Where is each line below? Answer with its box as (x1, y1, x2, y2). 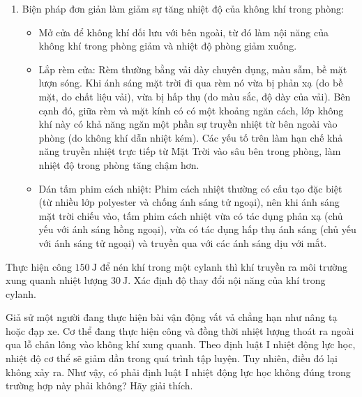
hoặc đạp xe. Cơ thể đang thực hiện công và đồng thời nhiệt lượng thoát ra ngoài (6, 323, 354, 338)
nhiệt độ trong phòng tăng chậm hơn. (38, 157, 199, 172)
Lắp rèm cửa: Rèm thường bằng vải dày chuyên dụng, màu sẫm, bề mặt (38, 61, 347, 76)
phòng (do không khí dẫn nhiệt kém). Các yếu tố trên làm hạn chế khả (38, 130, 343, 144)
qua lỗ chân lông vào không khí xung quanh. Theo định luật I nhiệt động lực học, (6, 337, 356, 352)
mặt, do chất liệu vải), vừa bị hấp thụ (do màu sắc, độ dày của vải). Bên (38, 89, 351, 103)
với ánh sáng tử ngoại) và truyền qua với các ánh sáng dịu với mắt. (38, 235, 327, 250)
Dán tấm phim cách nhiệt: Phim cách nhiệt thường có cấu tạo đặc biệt (38, 181, 342, 195)
